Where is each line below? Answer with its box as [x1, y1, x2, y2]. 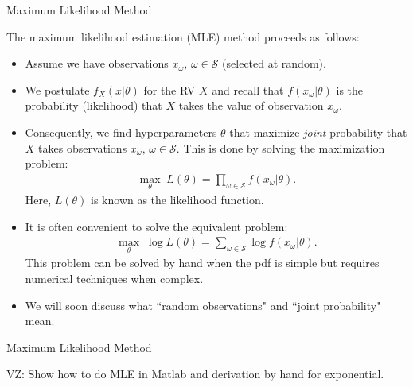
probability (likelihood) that [25, 97, 162, 114]
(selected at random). [222, 55, 326, 72]
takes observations [38, 139, 127, 156]
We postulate [25, 81, 90, 98]
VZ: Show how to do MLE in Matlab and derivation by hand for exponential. [6, 366, 384, 382]
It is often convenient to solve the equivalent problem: [25, 218, 288, 234]
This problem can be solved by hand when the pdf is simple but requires [25, 254, 380, 271]
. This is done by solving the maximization [176, 139, 385, 156]
